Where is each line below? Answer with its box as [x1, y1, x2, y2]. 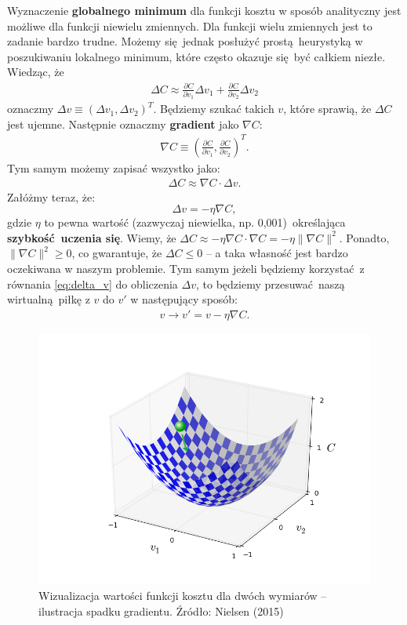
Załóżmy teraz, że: [7, 188, 96, 205]
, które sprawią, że [283, 100, 372, 117]
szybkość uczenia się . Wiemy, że [7, 229, 176, 245]
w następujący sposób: [130, 291, 238, 307]
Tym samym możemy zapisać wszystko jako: [7, 159, 220, 176]
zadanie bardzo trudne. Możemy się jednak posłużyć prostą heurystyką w [7, 33, 363, 49]
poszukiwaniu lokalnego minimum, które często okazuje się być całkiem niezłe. [7, 48, 386, 64]
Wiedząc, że [7, 64, 64, 80]
